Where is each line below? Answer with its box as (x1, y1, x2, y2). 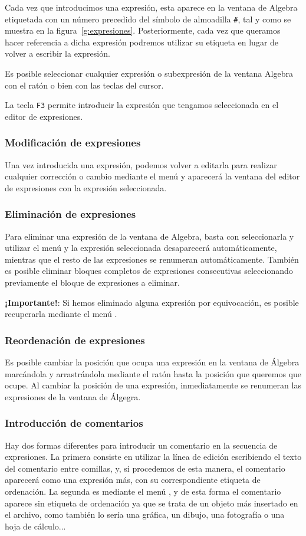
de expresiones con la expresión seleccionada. (5, 181, 167, 194)
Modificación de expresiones (5, 135, 141, 150)
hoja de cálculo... (5, 519, 66, 532)
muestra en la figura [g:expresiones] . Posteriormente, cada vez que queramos (5, 24, 281, 37)
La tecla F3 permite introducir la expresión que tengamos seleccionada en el (5, 99, 279, 111)
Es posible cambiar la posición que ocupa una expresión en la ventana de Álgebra (5, 356, 300, 368)
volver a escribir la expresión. (5, 47, 110, 60)
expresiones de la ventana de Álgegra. (5, 390, 141, 403)
